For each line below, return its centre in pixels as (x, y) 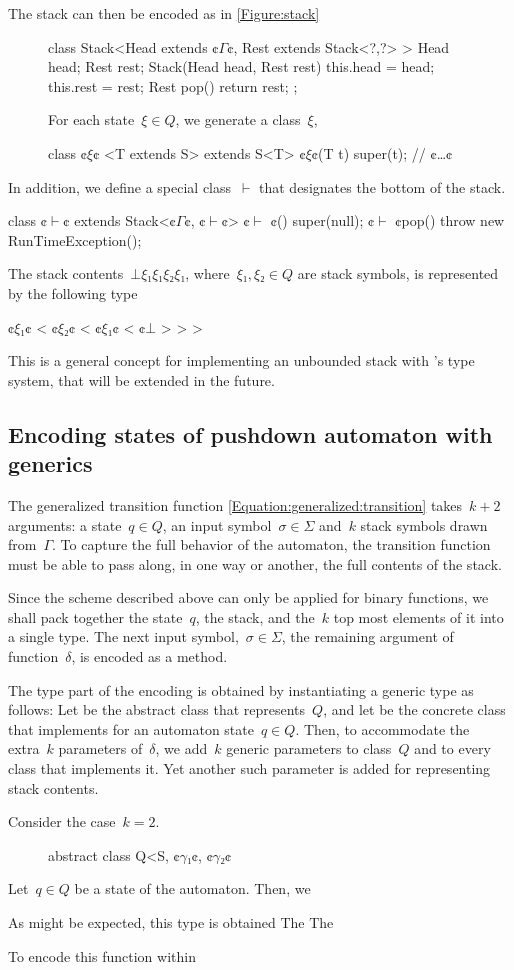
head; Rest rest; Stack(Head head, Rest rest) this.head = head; (241, 66)
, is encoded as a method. (149, 656)
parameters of (100, 748)
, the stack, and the (255, 616)
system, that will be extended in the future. (141, 379)
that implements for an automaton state (131, 728)
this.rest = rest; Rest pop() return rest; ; (173, 85)
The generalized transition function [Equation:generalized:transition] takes (235, 504)
